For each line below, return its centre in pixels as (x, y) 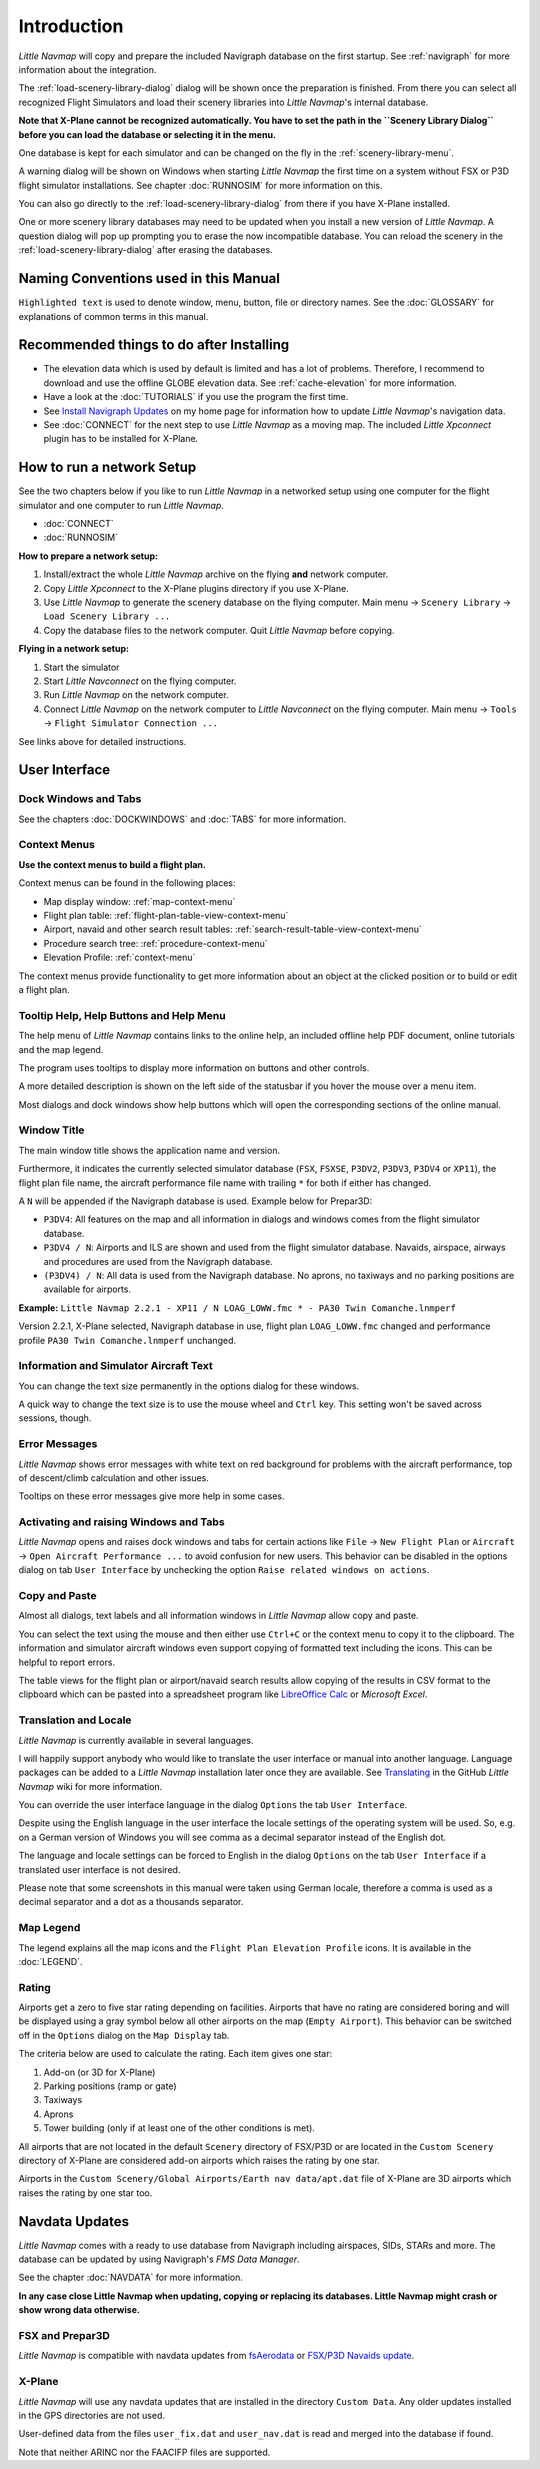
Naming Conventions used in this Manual (149, 278)
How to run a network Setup (107, 467)
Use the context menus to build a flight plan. (112, 864)
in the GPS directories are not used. (91, 2415)
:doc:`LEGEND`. (50, 1961)
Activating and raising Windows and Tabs (121, 1522)
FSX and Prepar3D (64, 2335)
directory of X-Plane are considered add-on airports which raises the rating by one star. (199, 2160)
